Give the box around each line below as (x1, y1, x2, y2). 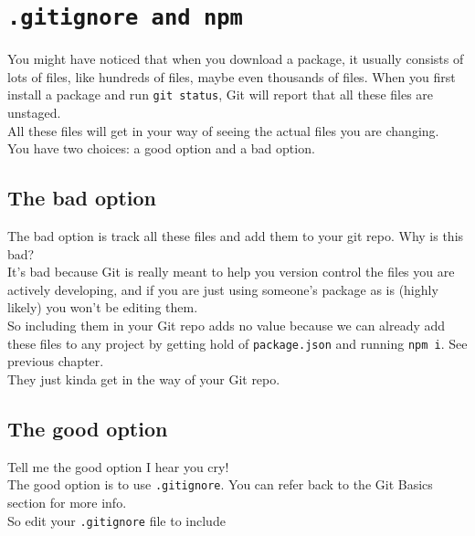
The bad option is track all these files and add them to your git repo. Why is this (7, 226, 464, 246)
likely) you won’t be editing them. (7, 298, 198, 317)
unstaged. (7, 103, 61, 122)
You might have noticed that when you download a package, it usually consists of (7, 49, 464, 68)
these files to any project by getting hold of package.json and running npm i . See (7, 333, 468, 352)
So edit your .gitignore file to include (7, 510, 226, 530)
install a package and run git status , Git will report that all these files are (7, 85, 434, 104)
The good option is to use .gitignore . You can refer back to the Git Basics (7, 475, 433, 494)
